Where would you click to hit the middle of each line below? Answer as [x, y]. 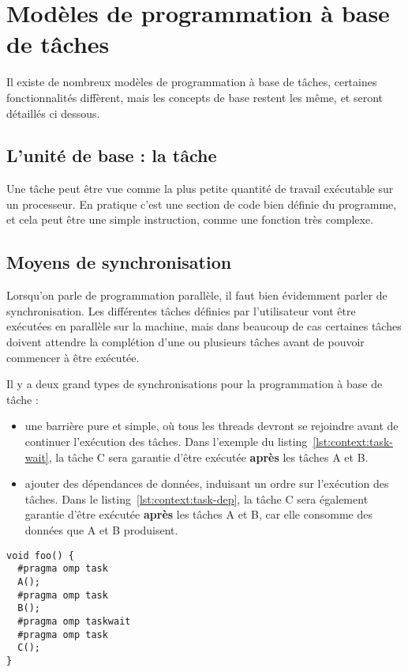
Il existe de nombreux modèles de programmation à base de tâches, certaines [192, 82]
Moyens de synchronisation [119, 262]
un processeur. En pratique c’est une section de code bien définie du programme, [202, 204]
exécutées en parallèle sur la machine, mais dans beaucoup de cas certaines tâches [204, 326]
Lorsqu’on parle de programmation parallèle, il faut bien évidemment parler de [197, 295]
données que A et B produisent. [101, 530]
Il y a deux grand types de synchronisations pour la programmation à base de [195, 384]
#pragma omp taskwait [74, 621]
